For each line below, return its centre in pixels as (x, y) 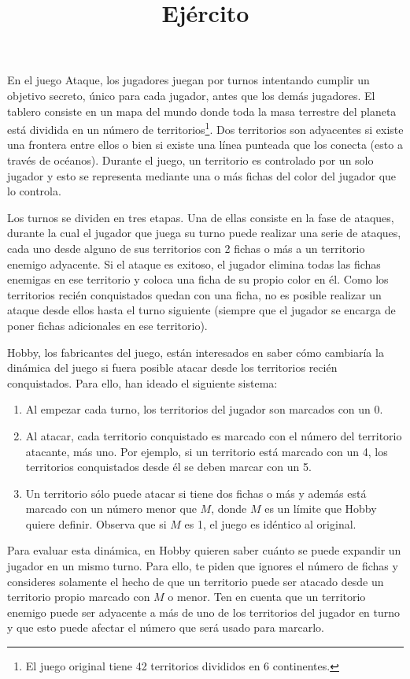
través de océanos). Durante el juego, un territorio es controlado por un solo (190, 160)
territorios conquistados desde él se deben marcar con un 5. (168, 467)
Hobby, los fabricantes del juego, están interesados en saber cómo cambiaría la (196, 352)
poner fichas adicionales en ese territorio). (107, 325)
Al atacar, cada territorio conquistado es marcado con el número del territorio (214, 435)
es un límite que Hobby (321, 508)
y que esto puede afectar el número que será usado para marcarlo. (166, 627)
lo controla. (34, 191)
